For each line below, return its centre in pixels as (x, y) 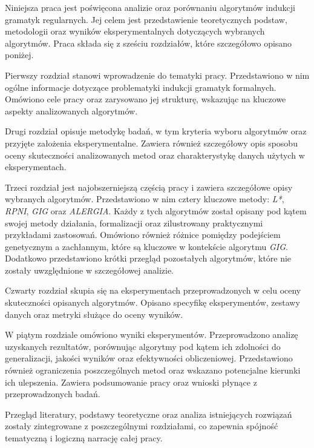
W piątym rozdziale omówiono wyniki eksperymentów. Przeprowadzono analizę (152, 334)
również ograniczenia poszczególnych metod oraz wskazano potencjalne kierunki (153, 370)
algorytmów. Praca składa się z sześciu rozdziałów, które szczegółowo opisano (149, 43)
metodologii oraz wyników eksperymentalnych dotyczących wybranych (135, 31)
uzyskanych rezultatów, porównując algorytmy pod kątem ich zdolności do (143, 346)
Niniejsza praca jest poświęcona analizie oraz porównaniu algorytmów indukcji (150, 7)
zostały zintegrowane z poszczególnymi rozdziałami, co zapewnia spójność (142, 426)
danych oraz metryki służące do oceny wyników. (94, 314)
